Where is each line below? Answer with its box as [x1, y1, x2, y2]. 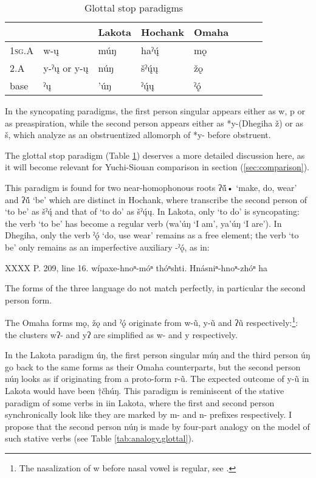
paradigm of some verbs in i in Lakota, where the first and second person [5, 396, 275, 409]
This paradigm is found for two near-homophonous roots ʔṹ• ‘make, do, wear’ [5, 181, 297, 193]
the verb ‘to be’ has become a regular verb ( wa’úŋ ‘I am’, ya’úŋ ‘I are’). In [5, 216, 282, 229]
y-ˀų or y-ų [43, 61, 89, 75]
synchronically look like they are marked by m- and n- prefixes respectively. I [5, 408, 292, 421]
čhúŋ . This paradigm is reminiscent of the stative [101, 384, 284, 397]
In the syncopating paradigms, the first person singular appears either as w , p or [5, 105, 305, 117]
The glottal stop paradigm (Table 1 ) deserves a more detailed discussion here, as [5, 148, 305, 161]
